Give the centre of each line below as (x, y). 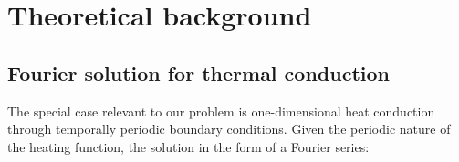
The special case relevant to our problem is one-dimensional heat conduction (221, 111)
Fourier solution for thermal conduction (198, 72)
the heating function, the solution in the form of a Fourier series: (188, 146)
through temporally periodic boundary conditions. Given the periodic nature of (229, 129)
